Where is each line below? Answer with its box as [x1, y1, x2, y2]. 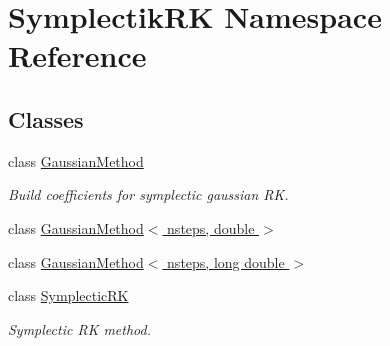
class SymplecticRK [8, 285, 129, 306]
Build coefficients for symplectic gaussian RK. [8, 184, 289, 205]
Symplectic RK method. [8, 318, 151, 339]
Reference [8, 35, 147, 76]
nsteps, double [167, 217, 255, 238]
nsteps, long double [167, 251, 285, 272]
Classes [8, 103, 84, 134]
